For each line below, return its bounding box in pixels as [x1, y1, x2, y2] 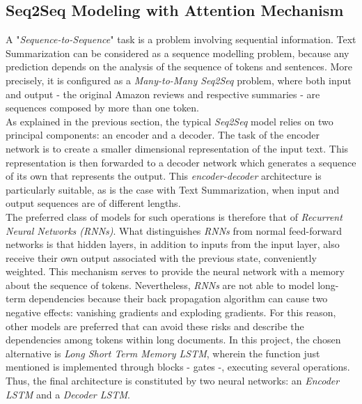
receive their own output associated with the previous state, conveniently [6, 250, 317, 265]
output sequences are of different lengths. [6, 196, 181, 210]
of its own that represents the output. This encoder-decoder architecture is [6, 169, 322, 183]
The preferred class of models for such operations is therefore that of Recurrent [6, 209, 343, 224]
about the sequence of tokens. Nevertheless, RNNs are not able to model [6, 277, 315, 292]
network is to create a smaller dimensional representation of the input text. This [6, 141, 349, 155]
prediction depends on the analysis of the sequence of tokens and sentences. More [6, 59, 352, 74]
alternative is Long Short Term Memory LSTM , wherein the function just [6, 345, 320, 360]
